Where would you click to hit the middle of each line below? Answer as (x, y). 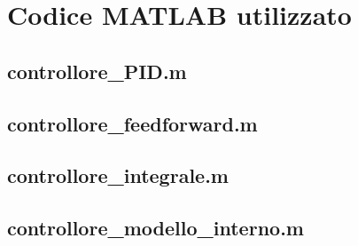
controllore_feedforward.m (132, 123)
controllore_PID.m (97, 71)
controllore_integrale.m (118, 175)
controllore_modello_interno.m (156, 228)
